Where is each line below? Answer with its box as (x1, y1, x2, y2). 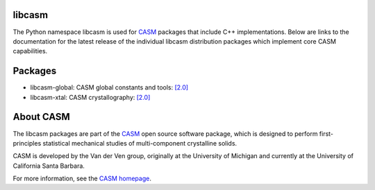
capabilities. (12, 47, 48, 55)
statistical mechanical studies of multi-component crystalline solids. (42, 139, 237, 147)
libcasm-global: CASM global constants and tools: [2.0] (30, 83, 189, 92)
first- (319, 129, 333, 138)
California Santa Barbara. (12, 162, 85, 170)
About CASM (12, 111, 71, 123)
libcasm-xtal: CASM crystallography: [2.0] (30, 93, 151, 101)
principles (12, 139, 42, 147)
